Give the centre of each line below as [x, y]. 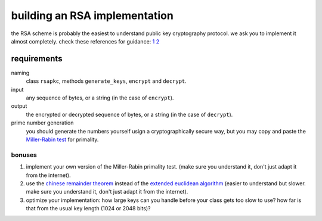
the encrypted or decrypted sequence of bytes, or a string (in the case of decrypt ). [129, 114]
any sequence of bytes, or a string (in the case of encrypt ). [100, 98]
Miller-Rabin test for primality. [62, 139]
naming [20, 73]
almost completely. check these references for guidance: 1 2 [85, 41]
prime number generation [42, 123]
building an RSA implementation [92, 15]
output [19, 106]
